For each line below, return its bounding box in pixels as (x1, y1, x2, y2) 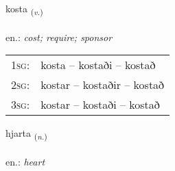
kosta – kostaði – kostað (40, 57, 156, 73)
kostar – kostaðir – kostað (40, 77, 165, 93)
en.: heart (5, 155, 45, 169)
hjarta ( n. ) (5, 126, 47, 142)
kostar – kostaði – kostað (40, 96, 160, 113)
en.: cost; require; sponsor (5, 29, 113, 44)
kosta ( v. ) (5, 1, 43, 17)
